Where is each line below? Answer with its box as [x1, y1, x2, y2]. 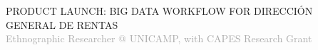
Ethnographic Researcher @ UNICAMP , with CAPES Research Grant [6, 31, 312, 46]
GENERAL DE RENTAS [6, 17, 118, 32]
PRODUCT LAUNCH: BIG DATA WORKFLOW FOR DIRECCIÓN [6, 4, 313, 18]
